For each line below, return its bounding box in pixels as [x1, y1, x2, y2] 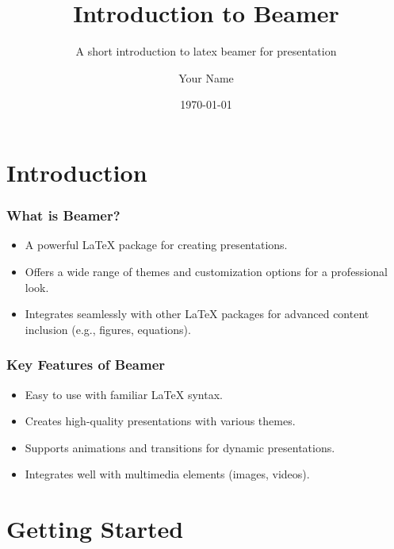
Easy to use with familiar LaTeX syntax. [25, 386, 223, 402]
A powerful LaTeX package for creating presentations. [25, 236, 288, 253]
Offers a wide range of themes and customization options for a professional [25, 263, 388, 279]
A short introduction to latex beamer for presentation [75, 43, 337, 60]
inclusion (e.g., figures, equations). [25, 321, 191, 337]
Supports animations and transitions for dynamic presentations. [25, 439, 335, 455]
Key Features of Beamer [6, 355, 166, 374]
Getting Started [6, 513, 184, 545]
